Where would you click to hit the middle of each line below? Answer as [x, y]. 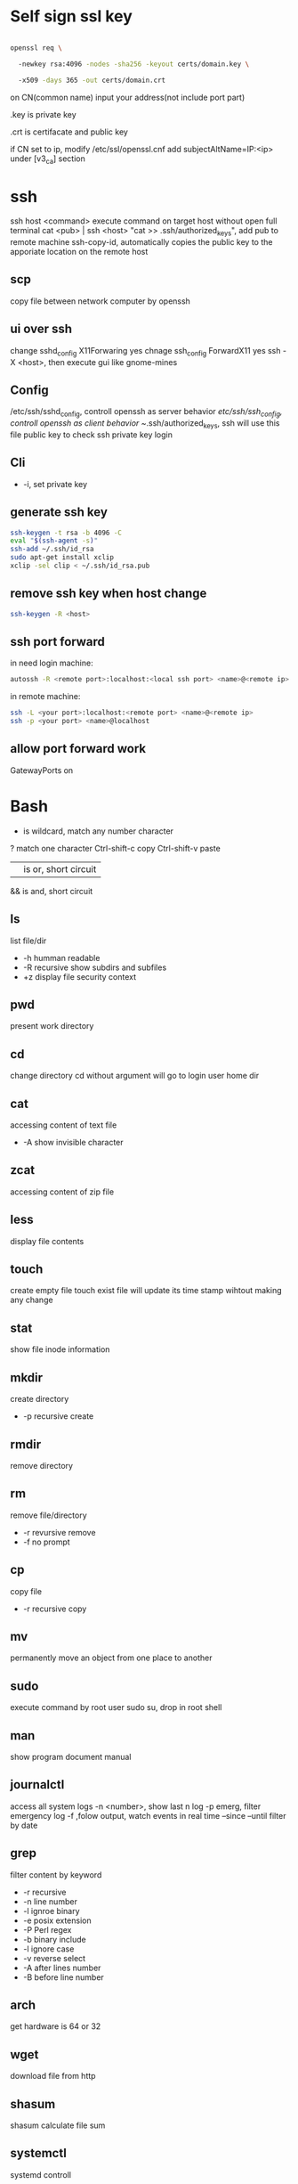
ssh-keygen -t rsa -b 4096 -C [66, 533]
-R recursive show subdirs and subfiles [95, 967]
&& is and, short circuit [52, 891]
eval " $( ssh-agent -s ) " [54, 541]
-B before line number [64, 1977]
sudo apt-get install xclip [62, 558]
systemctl [39, 2153]
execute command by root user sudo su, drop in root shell [116, 1707]
